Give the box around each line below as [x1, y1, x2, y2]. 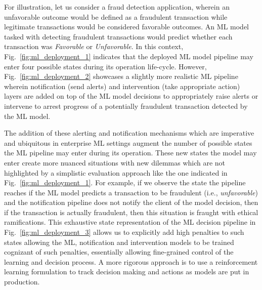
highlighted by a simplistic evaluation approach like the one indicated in [4, 167, 228, 178]
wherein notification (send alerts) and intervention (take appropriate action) [4, 80, 240, 91]
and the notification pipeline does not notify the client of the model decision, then [4, 197, 258, 208]
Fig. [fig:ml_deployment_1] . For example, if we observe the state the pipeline [4, 177, 246, 188]
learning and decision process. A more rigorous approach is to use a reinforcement [4, 256, 258, 267]
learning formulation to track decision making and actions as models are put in [4, 266, 249, 277]
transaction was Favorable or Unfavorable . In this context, [4, 41, 184, 52]
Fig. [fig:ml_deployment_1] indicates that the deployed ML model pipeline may [4, 51, 253, 61]
